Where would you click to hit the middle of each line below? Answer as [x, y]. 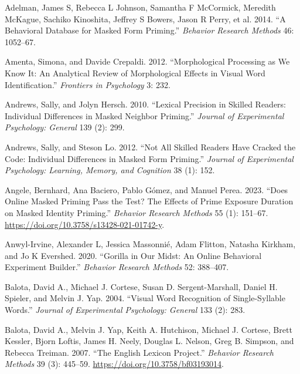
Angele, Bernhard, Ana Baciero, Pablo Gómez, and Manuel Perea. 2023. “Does [146, 189]
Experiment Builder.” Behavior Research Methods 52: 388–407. [117, 267]
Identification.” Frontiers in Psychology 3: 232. [88, 84]
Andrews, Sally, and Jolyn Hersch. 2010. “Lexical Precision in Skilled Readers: [146, 104]
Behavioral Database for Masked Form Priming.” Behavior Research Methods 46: [149, 30]
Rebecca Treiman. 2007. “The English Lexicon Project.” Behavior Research [139, 352]
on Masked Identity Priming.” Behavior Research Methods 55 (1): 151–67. [137, 212]
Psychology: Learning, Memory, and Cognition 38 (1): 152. [110, 170]
